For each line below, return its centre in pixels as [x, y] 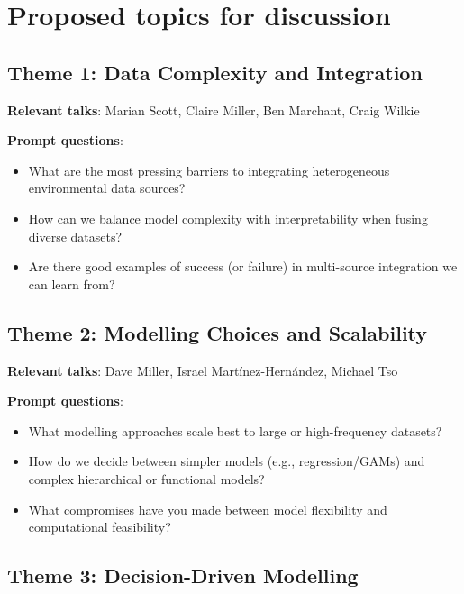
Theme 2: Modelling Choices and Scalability [218, 332]
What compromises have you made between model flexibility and [208, 509]
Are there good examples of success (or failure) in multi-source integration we [243, 266]
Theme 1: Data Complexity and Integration [215, 72]
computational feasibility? [100, 527]
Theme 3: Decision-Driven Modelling [183, 576]
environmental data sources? [107, 188]
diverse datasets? [75, 236]
